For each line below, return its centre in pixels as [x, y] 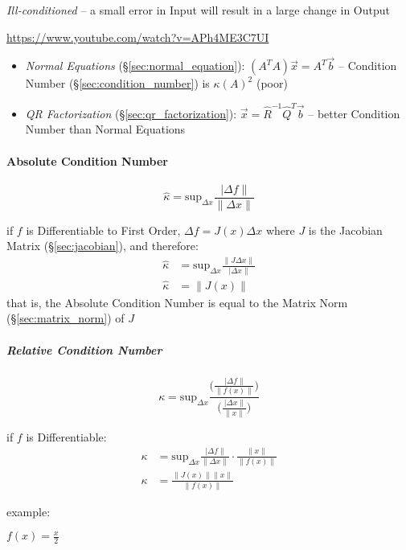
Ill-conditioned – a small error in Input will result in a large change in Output [198, 10]
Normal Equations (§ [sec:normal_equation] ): [135, 66]
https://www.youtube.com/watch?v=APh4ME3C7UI [138, 37]
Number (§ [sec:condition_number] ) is [117, 83]
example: [29, 511]
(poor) [272, 83]
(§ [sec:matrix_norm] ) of [66, 318]
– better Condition [354, 113]
